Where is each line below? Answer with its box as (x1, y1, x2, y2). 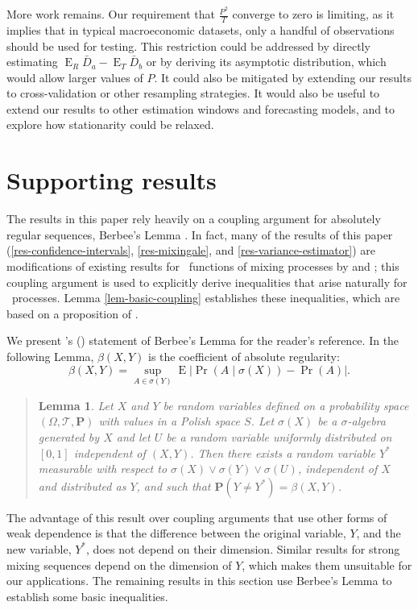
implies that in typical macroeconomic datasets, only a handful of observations (6, 21, 395, 38)
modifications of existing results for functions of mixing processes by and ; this (6, 257, 399, 274)
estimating (6, 53, 58, 70)
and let (116, 428, 151, 445)
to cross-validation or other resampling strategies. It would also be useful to (6, 85, 380, 102)
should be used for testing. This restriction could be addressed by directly (6, 37, 370, 54)
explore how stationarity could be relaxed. (6, 116, 214, 133)
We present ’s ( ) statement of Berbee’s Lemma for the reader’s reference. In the (6, 332, 399, 349)
